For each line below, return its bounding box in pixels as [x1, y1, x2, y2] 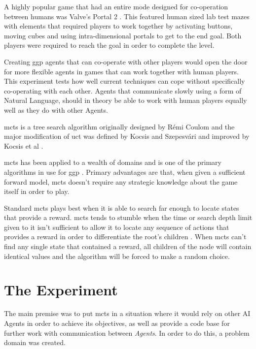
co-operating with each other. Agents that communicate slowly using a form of [4, 85, 242, 95]
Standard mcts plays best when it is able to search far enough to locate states [4, 202, 239, 213]
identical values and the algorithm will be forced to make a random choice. [4, 251, 230, 261]
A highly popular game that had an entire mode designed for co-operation [4, 1, 228, 11]
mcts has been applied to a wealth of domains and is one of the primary [4, 157, 221, 167]
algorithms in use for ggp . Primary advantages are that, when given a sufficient [4, 166, 246, 177]
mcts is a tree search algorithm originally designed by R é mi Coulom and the [4, 121, 235, 131]
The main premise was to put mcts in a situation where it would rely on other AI [4, 308, 251, 318]
